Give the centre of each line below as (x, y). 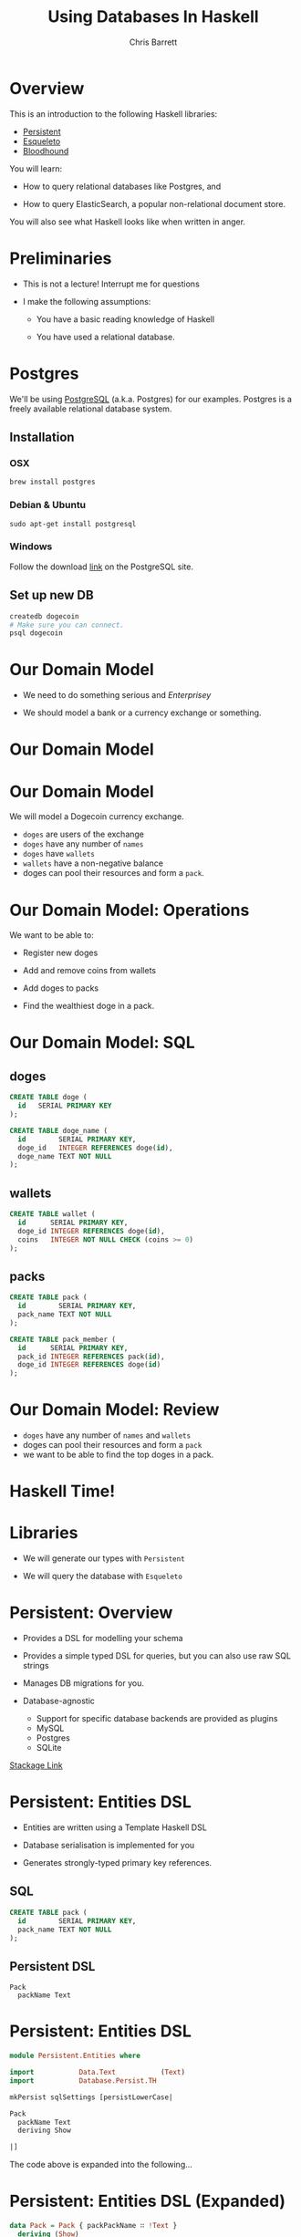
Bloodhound (46, 151)
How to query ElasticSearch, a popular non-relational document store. (154, 203)
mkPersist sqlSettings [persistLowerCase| (91, 2097)
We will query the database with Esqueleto (102, 1576)
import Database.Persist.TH (83, 2081)
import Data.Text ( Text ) (97, 2073)
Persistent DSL (52, 1966)
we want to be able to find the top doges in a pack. (118, 1455)
